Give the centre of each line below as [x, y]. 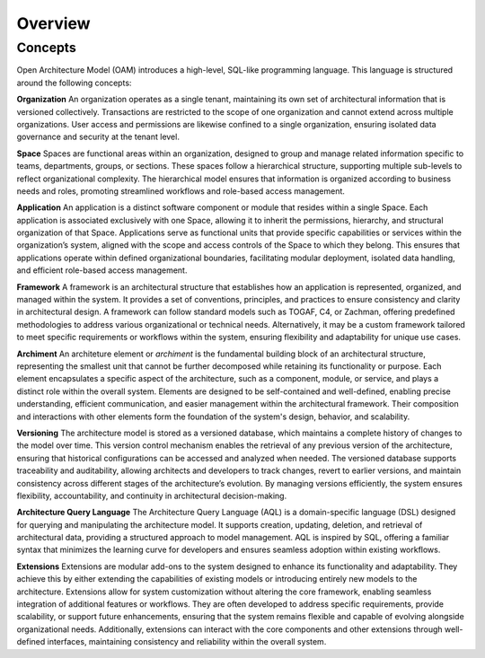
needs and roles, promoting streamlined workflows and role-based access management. [181, 191]
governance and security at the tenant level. [98, 137]
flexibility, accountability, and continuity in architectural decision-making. [152, 496]
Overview [53, 23]
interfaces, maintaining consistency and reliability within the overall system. [187, 642]
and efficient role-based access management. [102, 270]
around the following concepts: [74, 83]
